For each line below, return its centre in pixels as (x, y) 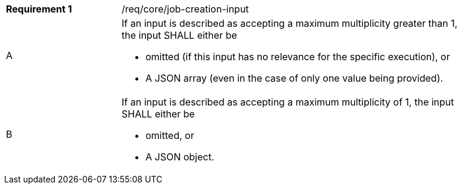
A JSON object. (180, 157)
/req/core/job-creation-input (185, 9)
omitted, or (170, 135)
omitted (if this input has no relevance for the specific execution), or (298, 57)
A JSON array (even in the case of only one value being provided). (294, 78)
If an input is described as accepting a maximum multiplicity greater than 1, (290, 23)
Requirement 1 (39, 9)
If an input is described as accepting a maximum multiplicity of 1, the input (288, 102)
